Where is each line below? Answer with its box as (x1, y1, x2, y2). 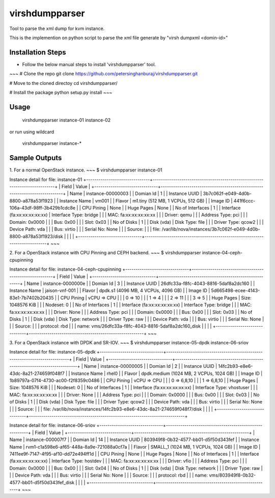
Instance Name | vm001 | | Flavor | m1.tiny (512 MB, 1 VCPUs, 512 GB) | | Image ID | (59, 197, 233, 203)
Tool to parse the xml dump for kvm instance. (9, 25, 105, 32)
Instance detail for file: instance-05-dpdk (9, 349, 96, 355)
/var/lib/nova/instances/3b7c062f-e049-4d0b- (161, 226, 260, 232)
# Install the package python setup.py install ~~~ (9, 90, 113, 96)
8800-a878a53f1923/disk (9, 233, 63, 239)
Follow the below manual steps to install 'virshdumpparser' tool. (22, 61, 156, 67)
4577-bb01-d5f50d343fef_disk (9, 479, 75, 485)
